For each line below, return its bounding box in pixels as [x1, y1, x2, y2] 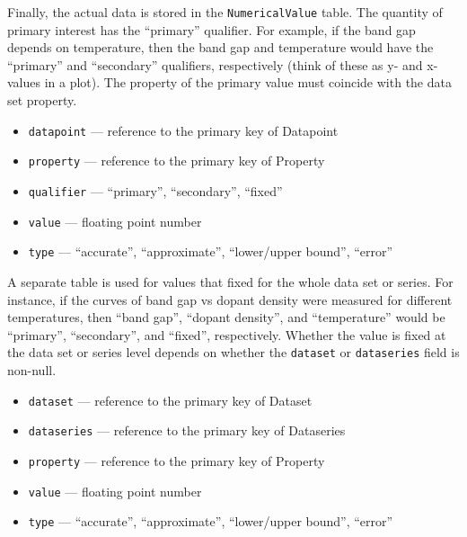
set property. [7, 91, 77, 110]
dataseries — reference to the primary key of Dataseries [28, 421, 346, 440]
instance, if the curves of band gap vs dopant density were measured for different [7, 290, 453, 309]
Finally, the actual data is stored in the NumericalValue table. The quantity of [7, 3, 443, 21]
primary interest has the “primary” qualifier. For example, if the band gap [7, 20, 416, 39]
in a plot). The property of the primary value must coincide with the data [44, 73, 452, 92]
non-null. [7, 360, 57, 379]
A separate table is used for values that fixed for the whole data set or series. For [7, 272, 454, 291]
